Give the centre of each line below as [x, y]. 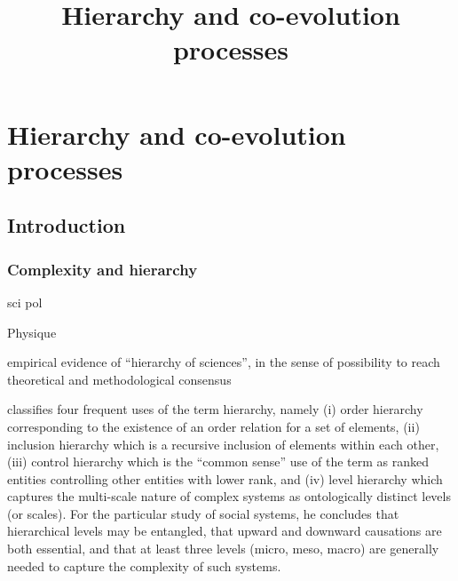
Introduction [67, 225]
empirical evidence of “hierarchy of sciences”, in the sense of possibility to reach [224, 362]
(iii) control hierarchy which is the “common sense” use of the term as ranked [218, 462]
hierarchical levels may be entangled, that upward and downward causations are [225, 531]
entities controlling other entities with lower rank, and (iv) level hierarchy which [225, 478]
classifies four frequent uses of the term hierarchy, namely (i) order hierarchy [215, 409]
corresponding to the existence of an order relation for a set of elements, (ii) [213, 426]
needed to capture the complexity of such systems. [144, 565]
